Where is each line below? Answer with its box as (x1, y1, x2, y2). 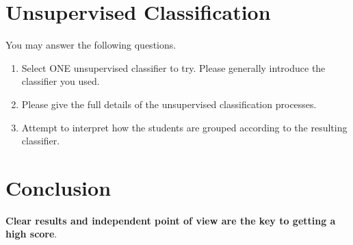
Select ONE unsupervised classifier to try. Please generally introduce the (21, 60, 326, 75)
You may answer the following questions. (5, 38, 176, 52)
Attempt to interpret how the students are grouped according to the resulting (21, 120, 348, 134)
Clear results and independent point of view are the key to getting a (5, 213, 336, 227)
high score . (5, 227, 57, 241)
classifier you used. (21, 74, 100, 88)
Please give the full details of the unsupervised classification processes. (21, 96, 317, 111)
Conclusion (5, 173, 112, 201)
